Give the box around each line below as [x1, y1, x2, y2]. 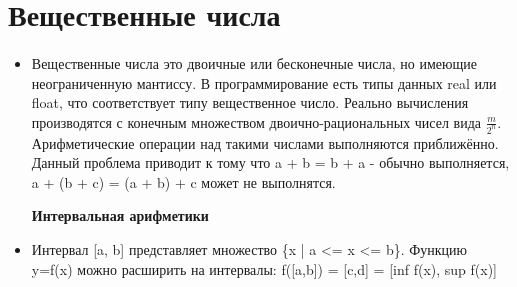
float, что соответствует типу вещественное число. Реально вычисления [31, 92, 469, 113]
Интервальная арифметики [31, 205, 209, 226]
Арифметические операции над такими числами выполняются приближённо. [31, 132, 499, 153]
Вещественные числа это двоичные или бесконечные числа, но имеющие [31, 52, 477, 73]
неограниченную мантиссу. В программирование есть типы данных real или [31, 72, 497, 93]
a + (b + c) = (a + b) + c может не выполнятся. [31, 171, 336, 192]
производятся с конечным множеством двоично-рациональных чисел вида [31, 111, 482, 132]
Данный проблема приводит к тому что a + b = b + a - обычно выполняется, [31, 152, 510, 173]
